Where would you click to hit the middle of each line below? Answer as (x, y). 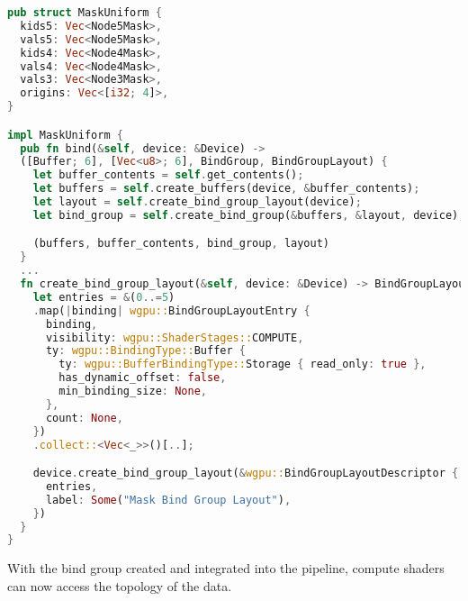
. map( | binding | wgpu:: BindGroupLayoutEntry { (171, 310)
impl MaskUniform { (65, 135)
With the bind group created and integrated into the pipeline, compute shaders (226, 568)
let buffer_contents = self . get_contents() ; (168, 175)
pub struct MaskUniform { (85, 13)
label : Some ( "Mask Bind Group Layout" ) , (168, 500)
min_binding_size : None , (133, 392)
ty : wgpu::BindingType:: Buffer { (145, 351)
